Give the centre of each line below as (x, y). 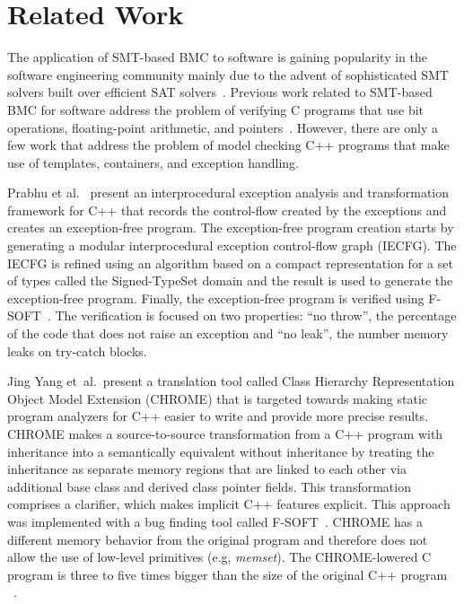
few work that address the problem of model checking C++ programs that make (228, 145)
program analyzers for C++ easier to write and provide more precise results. (218, 416)
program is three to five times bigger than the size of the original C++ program (228, 574)
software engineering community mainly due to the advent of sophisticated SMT (228, 74)
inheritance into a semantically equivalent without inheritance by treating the (221, 451)
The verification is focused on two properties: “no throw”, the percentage (256, 315)
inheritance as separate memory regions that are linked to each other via (207, 469)
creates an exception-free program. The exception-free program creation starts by (231, 228)
